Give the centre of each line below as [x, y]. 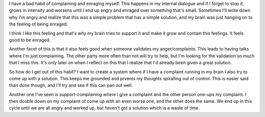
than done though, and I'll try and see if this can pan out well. [71, 85]
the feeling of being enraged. [39, 24]
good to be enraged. [30, 40]
